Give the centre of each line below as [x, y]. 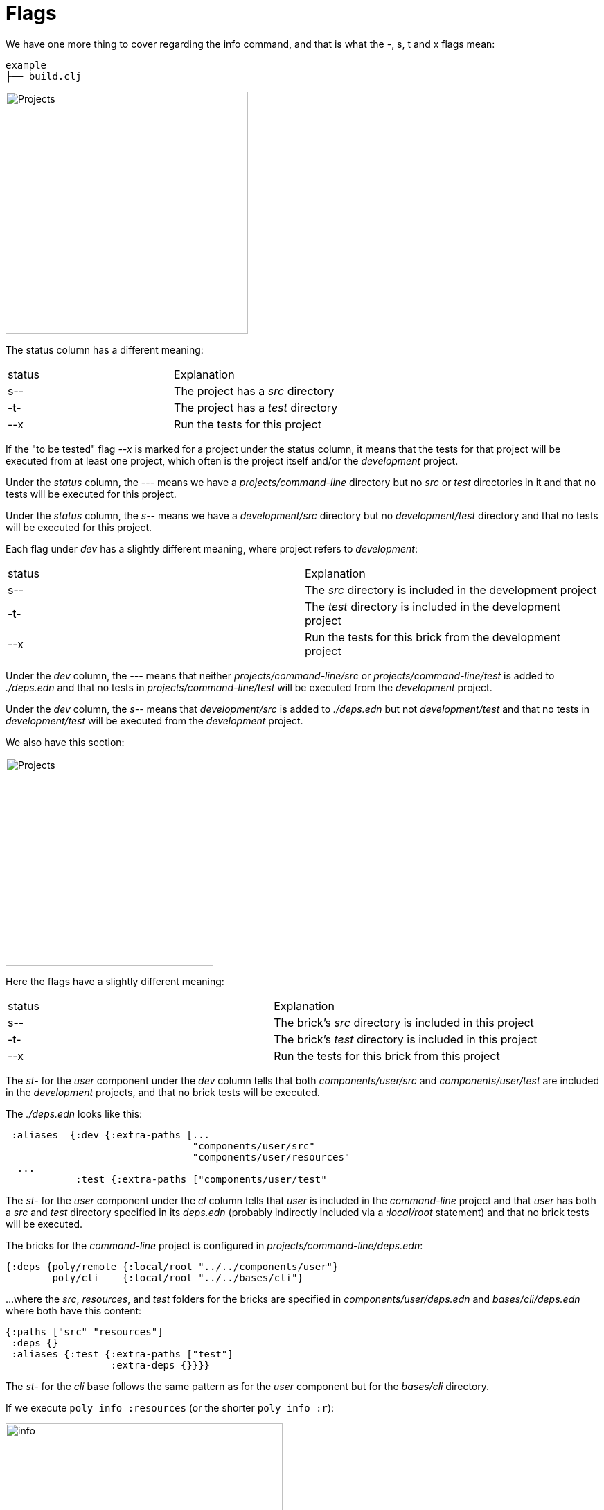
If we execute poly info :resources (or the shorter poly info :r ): [170, 1407]
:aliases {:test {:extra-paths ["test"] [122, 1354]
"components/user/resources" [271, 1157]
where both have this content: [74, 1310]
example [26, 65]
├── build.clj [44, 76]
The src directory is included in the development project [451, 590]
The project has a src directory [254, 391]
